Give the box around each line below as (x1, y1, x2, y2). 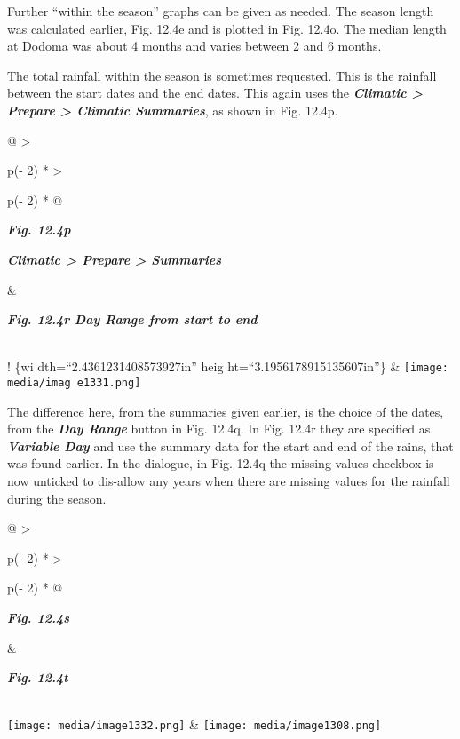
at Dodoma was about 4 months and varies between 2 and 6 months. (7, 36, 382, 55)
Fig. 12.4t (7, 668, 68, 687)
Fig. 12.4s (7, 608, 70, 626)
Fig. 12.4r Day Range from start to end (7, 310, 258, 329)
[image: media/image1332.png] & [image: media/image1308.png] (7, 715, 382, 734)
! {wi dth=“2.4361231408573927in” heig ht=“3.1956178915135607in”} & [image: (7, 357, 448, 376)
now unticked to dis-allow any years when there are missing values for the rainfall (7, 472, 450, 489)
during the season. (7, 489, 107, 507)
